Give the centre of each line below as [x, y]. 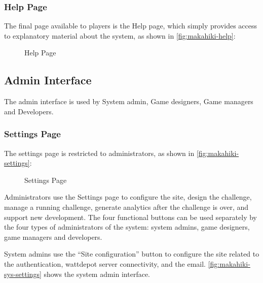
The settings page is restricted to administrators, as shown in [99, 153]
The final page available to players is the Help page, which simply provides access [131, 26]
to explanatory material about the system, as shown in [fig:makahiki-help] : [120, 35]
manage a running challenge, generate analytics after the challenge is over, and [126, 207]
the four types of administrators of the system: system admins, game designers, [127, 227]
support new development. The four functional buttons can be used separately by [131, 217]
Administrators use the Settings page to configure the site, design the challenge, [128, 197]
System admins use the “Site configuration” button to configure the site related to [132, 254]
